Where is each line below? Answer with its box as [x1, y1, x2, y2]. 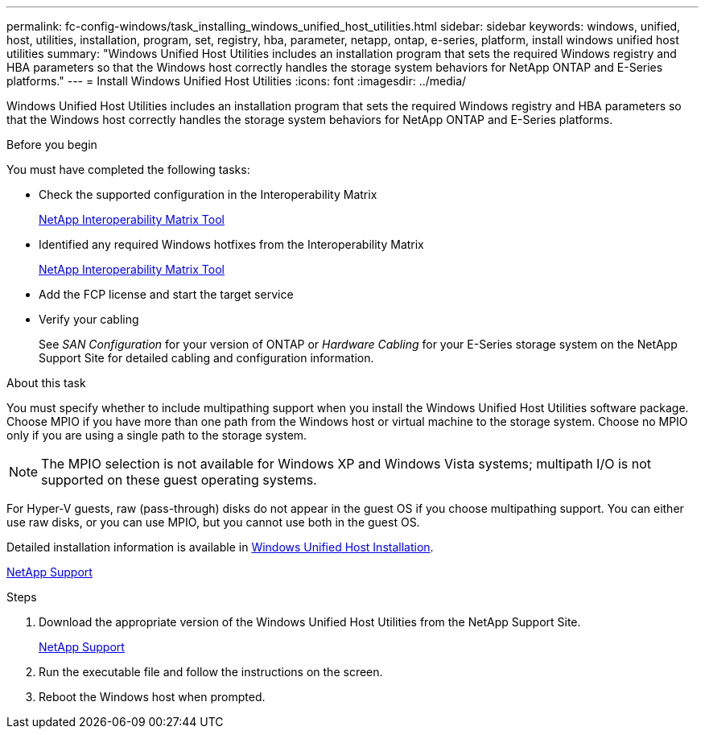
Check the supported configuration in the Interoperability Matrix [39, 188, 377, 201]
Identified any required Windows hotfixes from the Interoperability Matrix [39, 237, 424, 251]
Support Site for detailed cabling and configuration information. [39, 351, 374, 365]
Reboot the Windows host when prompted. [39, 690, 266, 704]
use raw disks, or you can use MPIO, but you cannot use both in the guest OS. [6, 515, 420, 529]
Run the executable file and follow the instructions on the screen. [39, 665, 383, 679]
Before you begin [6, 138, 97, 151]
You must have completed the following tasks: [6, 163, 250, 176]
